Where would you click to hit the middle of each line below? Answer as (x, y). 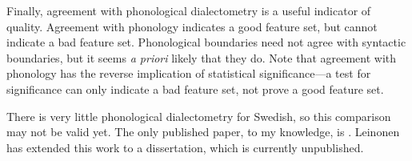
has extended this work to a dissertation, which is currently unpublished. (185, 147)
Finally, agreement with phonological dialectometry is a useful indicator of (189, 10)
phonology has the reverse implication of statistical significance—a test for (189, 73)
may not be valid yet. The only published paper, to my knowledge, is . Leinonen (203, 132)
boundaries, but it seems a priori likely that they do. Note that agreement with (202, 57)
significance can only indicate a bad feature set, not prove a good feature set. (195, 89)
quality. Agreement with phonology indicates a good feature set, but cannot (192, 26)
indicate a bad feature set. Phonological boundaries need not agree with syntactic (206, 42)
